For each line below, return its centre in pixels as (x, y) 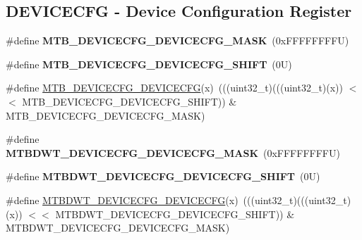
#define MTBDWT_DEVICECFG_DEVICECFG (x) (122, 200)
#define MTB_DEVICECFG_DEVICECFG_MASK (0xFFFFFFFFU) (177, 40)
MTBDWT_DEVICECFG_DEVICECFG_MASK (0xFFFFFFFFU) (173, 152)
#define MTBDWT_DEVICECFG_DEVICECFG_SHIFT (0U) (163, 176)
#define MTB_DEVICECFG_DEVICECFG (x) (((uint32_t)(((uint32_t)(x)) (175, 88)
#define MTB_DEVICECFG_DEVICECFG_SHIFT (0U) (149, 64)
